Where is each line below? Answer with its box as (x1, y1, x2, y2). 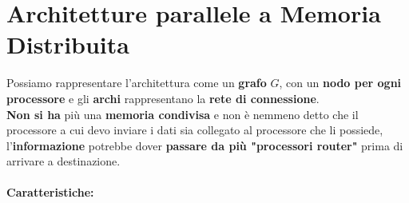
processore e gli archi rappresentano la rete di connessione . (6, 90, 320, 106)
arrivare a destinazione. (6, 153, 121, 169)
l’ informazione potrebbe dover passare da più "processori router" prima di (6, 137, 403, 153)
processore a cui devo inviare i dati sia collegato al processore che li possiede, (6, 121, 383, 138)
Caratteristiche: (6, 184, 94, 201)
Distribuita (6, 28, 129, 61)
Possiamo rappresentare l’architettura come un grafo (6, 74, 267, 91)
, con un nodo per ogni (279, 74, 402, 91)
